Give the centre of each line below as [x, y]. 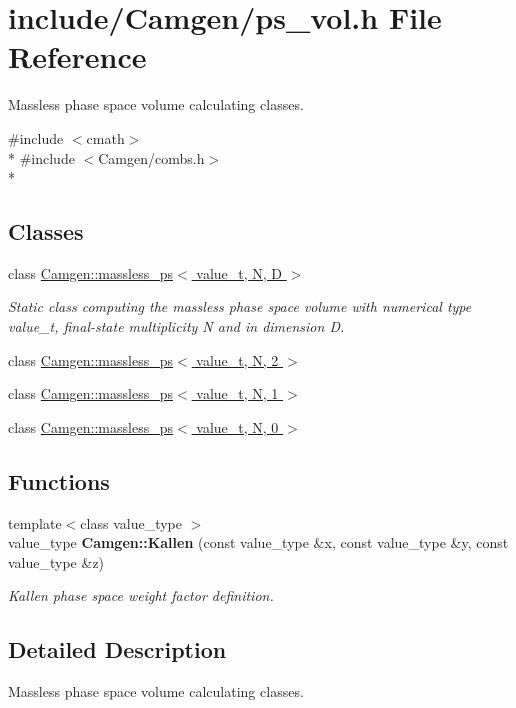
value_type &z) [56, 561]
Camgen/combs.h [151, 157]
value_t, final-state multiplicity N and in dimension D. [176, 326]
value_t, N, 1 [237, 393]
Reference [77, 56]
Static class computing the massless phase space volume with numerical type [240, 306]
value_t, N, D [239, 272]
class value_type [131, 522]
